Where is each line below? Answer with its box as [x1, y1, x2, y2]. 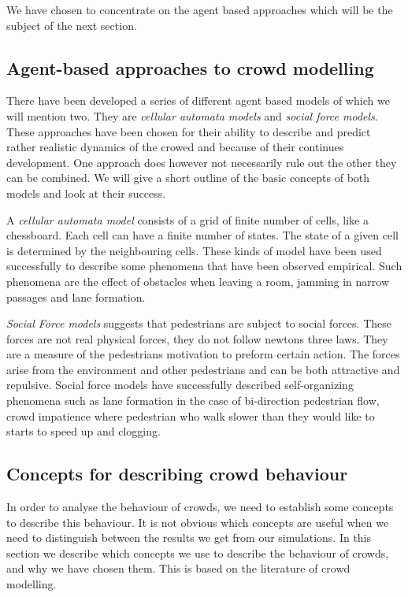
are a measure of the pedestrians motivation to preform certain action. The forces [6, 346, 400, 362]
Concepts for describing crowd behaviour [6, 462, 348, 486]
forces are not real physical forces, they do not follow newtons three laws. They [6, 330, 388, 347]
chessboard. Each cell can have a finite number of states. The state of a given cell [6, 227, 399, 243]
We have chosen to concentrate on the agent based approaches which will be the [6, 2, 393, 17]
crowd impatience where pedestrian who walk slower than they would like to [6, 407, 375, 424]
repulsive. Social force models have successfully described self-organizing [6, 376, 354, 393]
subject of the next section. [6, 17, 137, 33]
